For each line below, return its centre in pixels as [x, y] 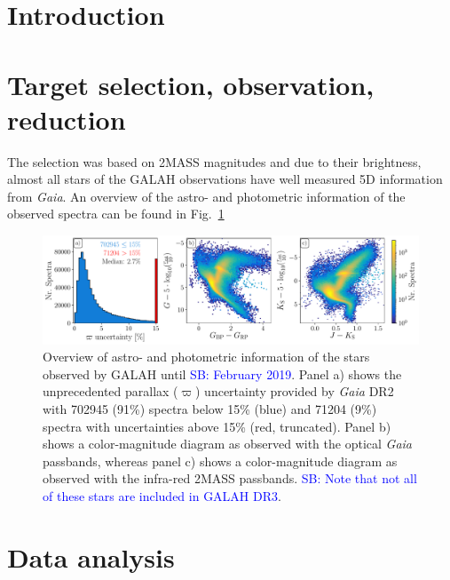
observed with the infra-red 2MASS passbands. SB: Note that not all [230, 478]
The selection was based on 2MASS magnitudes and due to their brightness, [214, 161]
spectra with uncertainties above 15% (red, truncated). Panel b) [217, 426]
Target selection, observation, [191, 84]
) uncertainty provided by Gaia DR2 [295, 391]
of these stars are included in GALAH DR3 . [162, 495]
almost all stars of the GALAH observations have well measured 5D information [225, 179]
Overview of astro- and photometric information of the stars [206, 357]
